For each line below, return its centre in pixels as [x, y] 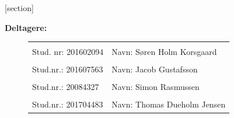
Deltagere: [26, 27]
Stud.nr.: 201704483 [68, 104]
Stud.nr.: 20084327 [66, 87]
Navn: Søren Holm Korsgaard [164, 52]
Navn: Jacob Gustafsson [155, 69]
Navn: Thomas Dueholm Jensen [169, 104]
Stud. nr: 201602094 [68, 52]
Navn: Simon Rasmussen [156, 87]
